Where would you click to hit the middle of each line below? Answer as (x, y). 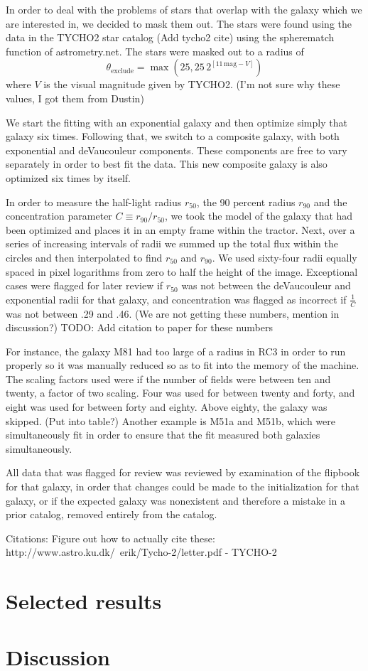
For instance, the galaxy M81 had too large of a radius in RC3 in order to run (176, 351)
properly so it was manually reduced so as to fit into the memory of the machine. (183, 365)
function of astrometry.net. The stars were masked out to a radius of (155, 51)
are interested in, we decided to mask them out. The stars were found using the (179, 23)
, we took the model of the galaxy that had (259, 216)
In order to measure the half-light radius (94, 202)
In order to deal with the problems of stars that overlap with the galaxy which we (184, 9)
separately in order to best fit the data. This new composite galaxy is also (167, 164)
